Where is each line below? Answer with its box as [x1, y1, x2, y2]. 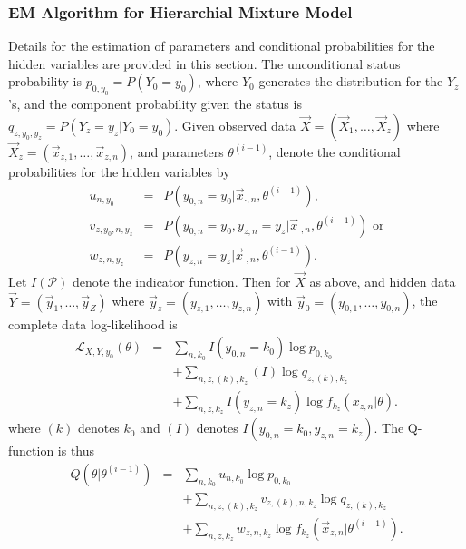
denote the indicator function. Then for [73, 271, 291, 290]
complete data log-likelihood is [8, 314, 178, 333]
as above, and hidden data [309, 271, 456, 290]
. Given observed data [174, 115, 296, 134]
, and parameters [130, 142, 224, 161]
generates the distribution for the [258, 72, 443, 91]
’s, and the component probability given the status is [8, 94, 302, 113]
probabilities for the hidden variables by [8, 162, 230, 181]
